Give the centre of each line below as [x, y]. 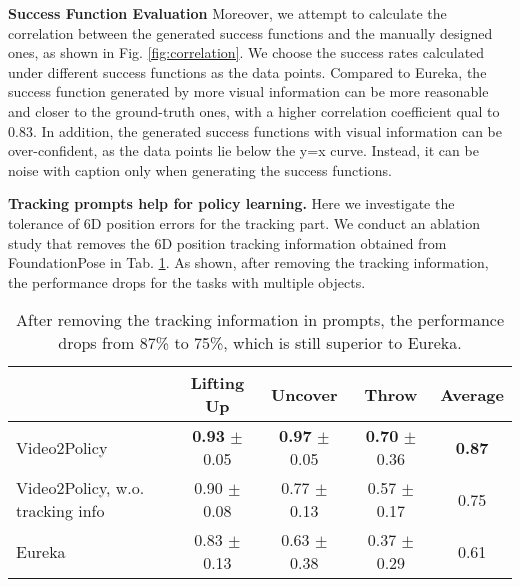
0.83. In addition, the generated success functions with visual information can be [255, 130]
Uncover [304, 394]
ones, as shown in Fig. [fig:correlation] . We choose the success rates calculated [246, 52]
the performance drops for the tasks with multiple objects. [187, 281]
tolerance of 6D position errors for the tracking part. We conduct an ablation [244, 222]
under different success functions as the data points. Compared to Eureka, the [247, 71]
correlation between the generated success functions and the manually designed [250, 32]
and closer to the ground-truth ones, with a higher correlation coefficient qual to [254, 110]
